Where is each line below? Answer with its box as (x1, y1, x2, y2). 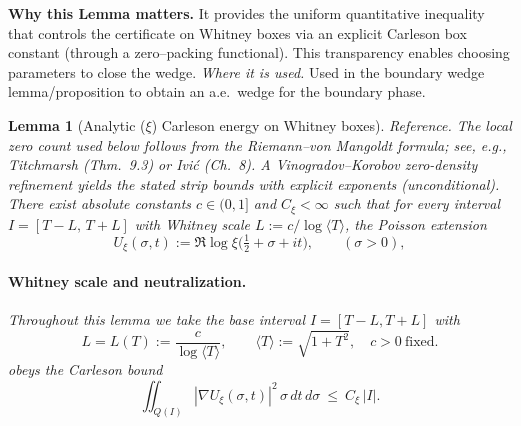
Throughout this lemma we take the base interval (8, 309, 305, 330)
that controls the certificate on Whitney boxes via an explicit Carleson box (8, 22, 467, 43)
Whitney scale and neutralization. (8, 270, 247, 291)
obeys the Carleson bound (8, 359, 163, 379)
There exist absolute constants (8, 193, 192, 214)
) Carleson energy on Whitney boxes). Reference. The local (151, 114, 512, 135)
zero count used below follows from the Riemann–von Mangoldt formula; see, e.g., (8, 134, 507, 155)
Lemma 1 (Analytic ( (8, 114, 146, 135)
